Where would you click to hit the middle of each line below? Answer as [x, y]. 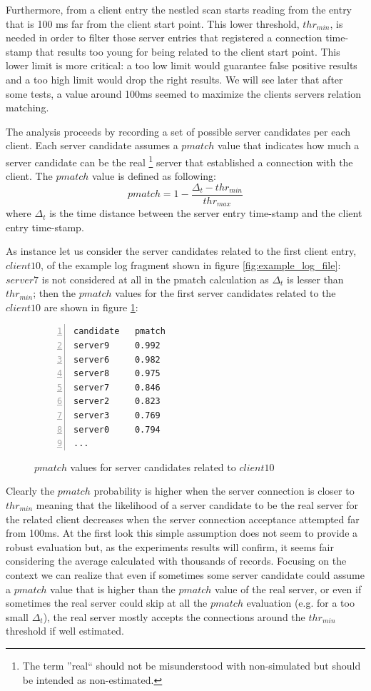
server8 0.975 [117, 374]
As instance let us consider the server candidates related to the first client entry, [181, 251]
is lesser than [315, 279]
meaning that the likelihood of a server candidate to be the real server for [197, 504]
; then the [55, 293]
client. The [29, 176]
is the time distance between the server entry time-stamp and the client [206, 213]
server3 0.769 [117, 416]
